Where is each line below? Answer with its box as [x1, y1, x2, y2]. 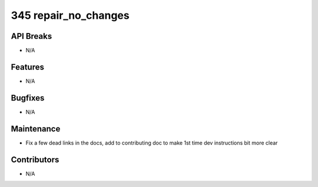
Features [11, 62, 44, 72]
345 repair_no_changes [11, 9, 130, 22]
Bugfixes [11, 93, 45, 103]
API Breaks [11, 31, 52, 41]
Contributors [11, 155, 59, 165]
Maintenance [11, 123, 61, 133]
